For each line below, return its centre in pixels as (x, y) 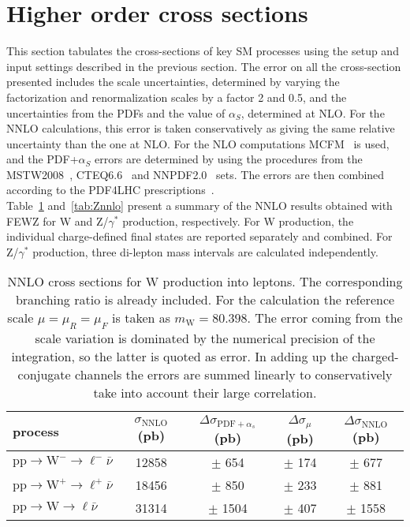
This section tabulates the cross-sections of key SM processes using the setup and (203, 51)
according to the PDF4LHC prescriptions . (110, 190)
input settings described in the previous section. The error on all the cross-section (204, 66)
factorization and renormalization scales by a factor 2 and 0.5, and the (177, 97)
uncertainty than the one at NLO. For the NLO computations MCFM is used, (198, 143)
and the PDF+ (43, 159)
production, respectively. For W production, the (238, 221)
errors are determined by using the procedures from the (229, 159)
